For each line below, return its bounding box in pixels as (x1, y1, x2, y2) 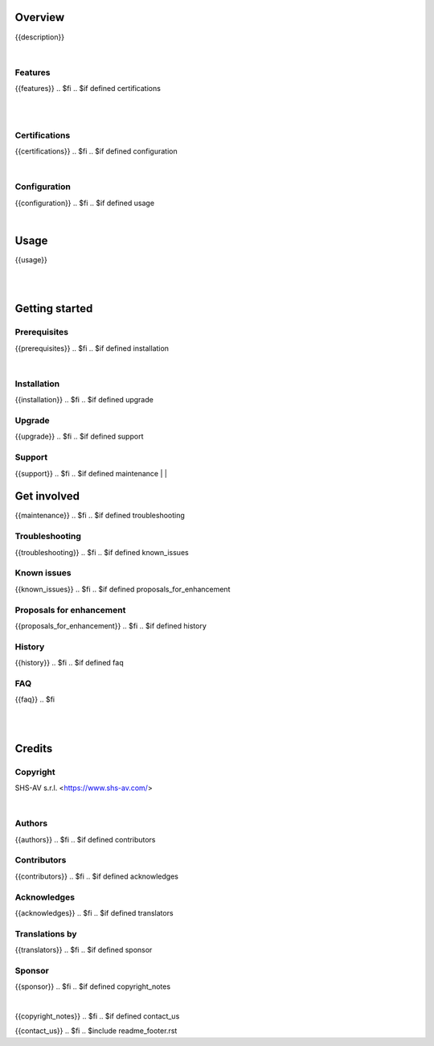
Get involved (14, 489, 80, 503)
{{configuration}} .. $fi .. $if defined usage (14, 198, 155, 208)
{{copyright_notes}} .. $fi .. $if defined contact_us (14, 1011, 180, 1021)
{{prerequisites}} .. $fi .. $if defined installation (14, 343, 169, 353)
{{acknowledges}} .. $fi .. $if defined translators (14, 908, 174, 917)
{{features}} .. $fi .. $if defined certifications (14, 84, 161, 93)
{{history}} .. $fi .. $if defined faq (14, 658, 124, 668)
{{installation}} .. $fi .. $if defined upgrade (14, 395, 154, 405)
